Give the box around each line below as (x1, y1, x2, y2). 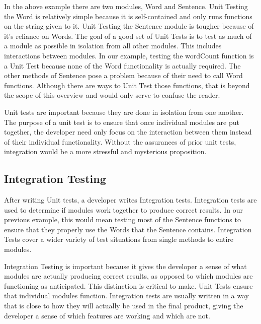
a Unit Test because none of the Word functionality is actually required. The (4, 60, 241, 71)
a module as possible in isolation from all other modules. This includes (4, 40, 222, 51)
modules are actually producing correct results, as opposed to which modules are (4, 271, 253, 281)
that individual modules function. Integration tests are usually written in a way (4, 290, 249, 301)
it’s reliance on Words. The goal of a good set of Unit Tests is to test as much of (4, 30, 252, 41)
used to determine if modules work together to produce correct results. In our (4, 204, 243, 215)
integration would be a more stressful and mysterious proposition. (4, 146, 207, 157)
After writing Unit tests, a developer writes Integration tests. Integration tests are (4, 195, 257, 205)
